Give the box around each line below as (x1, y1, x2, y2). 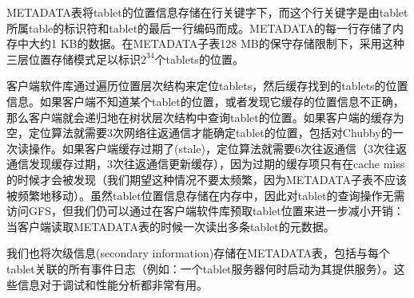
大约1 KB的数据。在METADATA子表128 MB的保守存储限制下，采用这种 (28, 35, 404, 52)
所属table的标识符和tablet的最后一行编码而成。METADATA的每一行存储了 (6, 19, 393, 36)
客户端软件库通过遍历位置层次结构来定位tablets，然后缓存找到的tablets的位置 (6, 77, 408, 94)
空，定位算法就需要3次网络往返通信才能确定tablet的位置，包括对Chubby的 (6, 124, 392, 141)
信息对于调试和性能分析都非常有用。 (17, 276, 208, 292)
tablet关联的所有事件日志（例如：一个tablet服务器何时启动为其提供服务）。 (6, 260, 394, 276)
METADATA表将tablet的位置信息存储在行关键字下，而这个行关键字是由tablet (6, 4, 408, 20)
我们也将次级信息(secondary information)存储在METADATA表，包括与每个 (6, 245, 391, 261)
